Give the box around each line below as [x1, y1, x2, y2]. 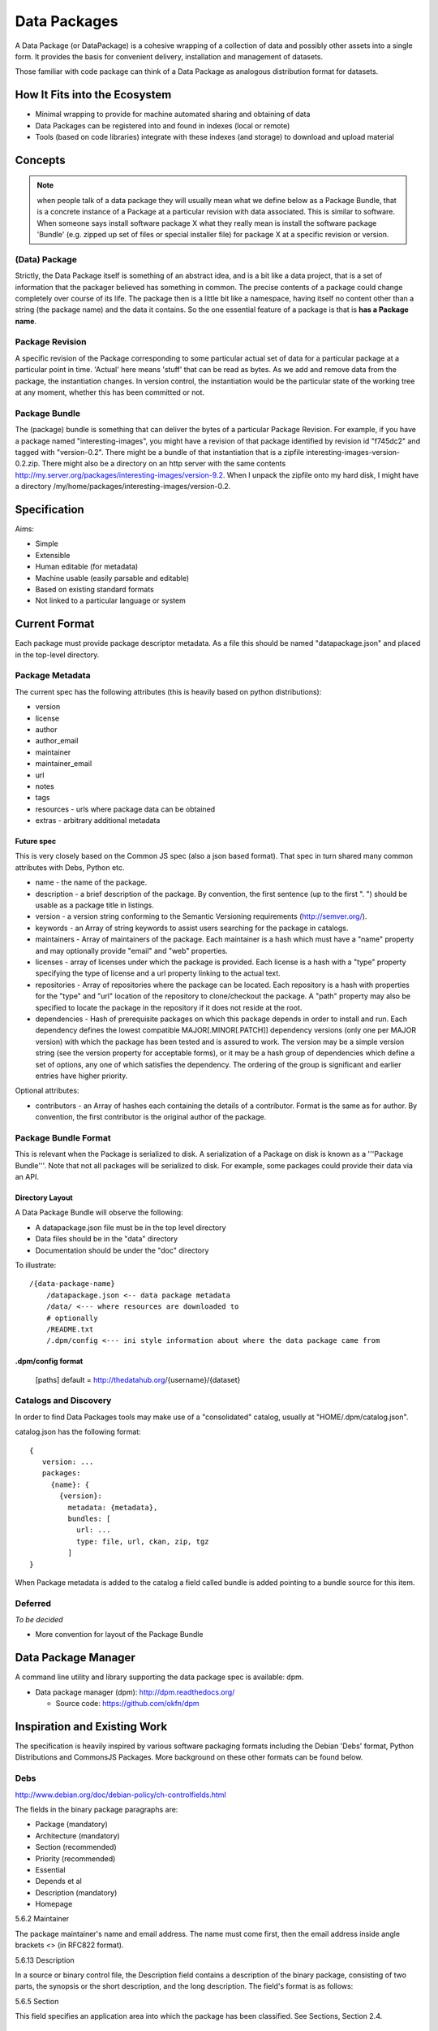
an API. [15, 1171, 40, 1181]
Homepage [35, 1899, 73, 1909]
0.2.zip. [15, 459, 41, 469]
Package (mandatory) [35, 1820, 109, 1830]
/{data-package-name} [29, 1280, 115, 1288]
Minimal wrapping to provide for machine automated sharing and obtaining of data [35, 110, 311, 119]
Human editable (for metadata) [35, 561, 139, 572]
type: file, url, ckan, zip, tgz [75, 1536, 210, 1546]
